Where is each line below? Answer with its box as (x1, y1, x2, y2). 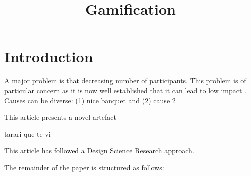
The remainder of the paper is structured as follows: (4, 162, 164, 172)
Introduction (4, 46, 93, 67)
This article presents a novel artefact (4, 112, 116, 122)
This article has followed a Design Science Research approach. (4, 145, 194, 156)
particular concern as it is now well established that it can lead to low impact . (4, 85, 247, 95)
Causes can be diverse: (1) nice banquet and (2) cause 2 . (4, 95, 180, 105)
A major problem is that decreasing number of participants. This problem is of (4, 75, 246, 86)
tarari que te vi (4, 128, 51, 139)
